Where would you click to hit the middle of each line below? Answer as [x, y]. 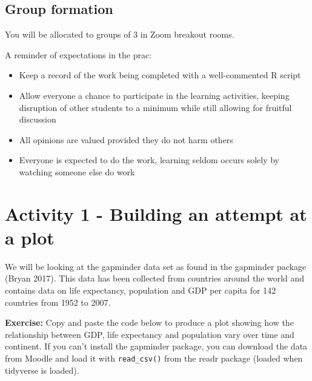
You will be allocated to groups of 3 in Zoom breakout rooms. [120, 34]
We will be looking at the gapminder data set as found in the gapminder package [156, 266]
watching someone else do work [77, 171]
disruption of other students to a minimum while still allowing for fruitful [155, 107]
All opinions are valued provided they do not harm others [126, 139]
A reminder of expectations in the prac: [78, 54]
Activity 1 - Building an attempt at [156, 213]
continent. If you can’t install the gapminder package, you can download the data [156, 346]
